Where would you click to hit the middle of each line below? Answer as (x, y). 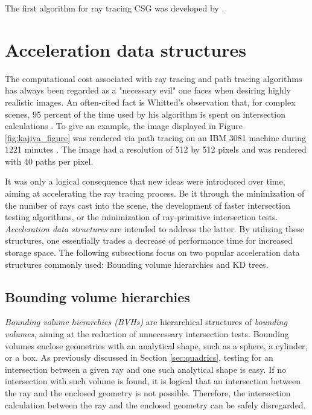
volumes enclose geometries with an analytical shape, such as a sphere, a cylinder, (156, 345)
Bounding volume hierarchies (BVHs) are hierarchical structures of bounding (146, 322)
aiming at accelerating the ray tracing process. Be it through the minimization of (155, 193)
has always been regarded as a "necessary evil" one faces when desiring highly (148, 90)
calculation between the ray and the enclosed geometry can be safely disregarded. (155, 404)
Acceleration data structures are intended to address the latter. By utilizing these (154, 228)
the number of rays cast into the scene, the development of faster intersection (148, 205)
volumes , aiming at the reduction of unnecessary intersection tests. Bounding (147, 334)
